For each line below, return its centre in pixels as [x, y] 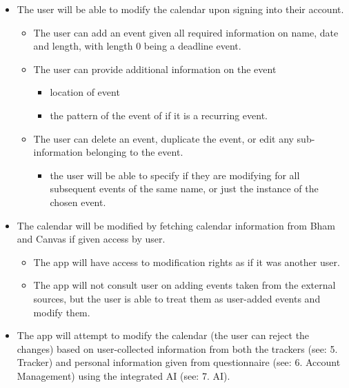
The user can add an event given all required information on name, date [186, 32]
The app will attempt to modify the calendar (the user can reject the [163, 335]
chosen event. [78, 202]
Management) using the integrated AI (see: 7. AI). [123, 375]
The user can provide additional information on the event [155, 69]
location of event [85, 92]
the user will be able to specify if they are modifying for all [175, 175]
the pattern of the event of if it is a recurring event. [159, 115]
